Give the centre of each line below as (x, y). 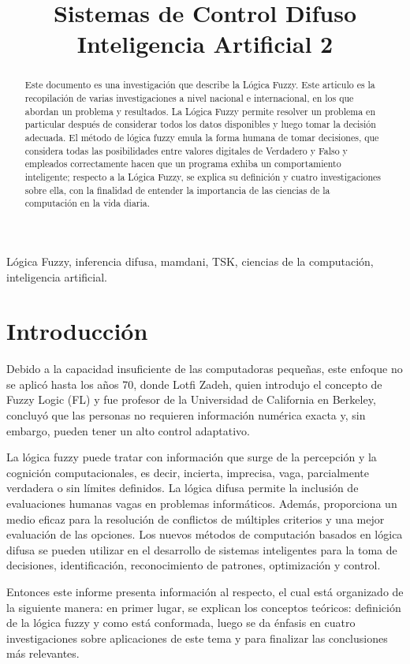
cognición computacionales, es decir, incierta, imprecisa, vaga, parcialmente (188, 472)
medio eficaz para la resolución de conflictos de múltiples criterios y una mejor (196, 519)
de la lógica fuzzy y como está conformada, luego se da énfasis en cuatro (181, 623)
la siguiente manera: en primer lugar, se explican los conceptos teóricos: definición (204, 607)
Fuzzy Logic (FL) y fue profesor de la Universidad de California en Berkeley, (191, 399)
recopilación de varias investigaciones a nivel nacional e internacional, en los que (189, 98)
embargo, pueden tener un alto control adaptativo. (128, 430)
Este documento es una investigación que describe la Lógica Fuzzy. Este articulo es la (200, 85)
